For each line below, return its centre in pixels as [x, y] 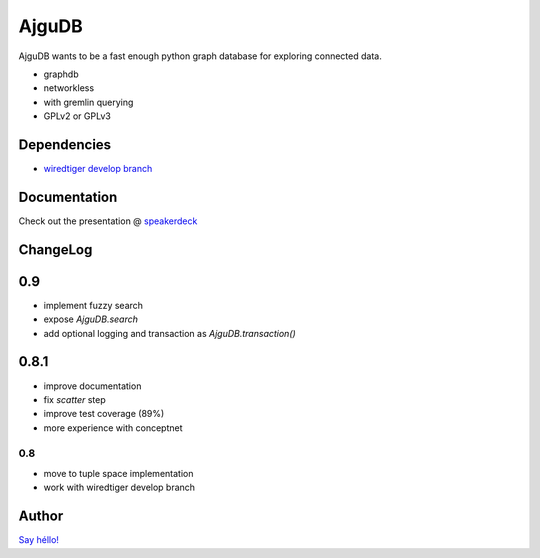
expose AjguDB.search [91, 319]
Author [41, 516]
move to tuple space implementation [118, 473]
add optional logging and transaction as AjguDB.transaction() [170, 333]
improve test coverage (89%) [104, 414]
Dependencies [65, 144]
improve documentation [92, 386]
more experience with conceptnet [113, 427]
